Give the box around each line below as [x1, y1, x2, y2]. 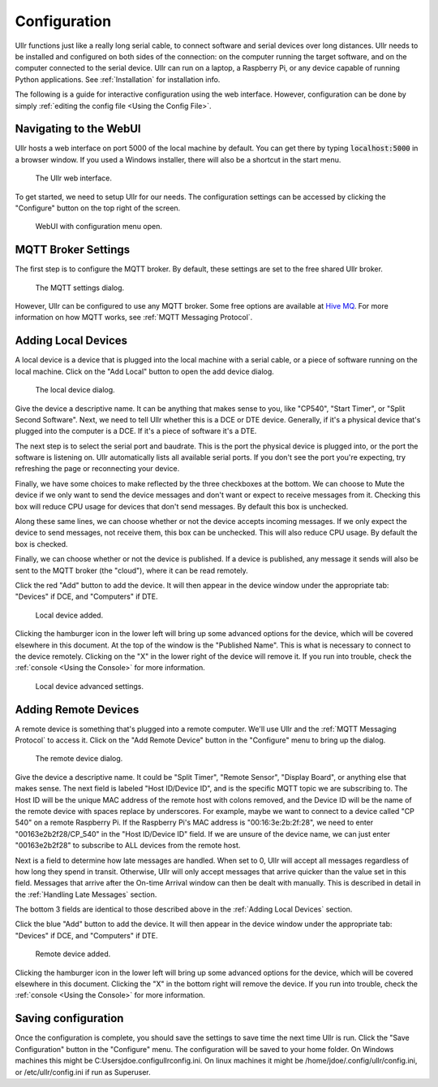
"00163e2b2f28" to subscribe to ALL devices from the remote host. [15, 841, 241, 851]
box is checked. [15, 539, 68, 548]
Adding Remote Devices [15, 703, 140, 717]
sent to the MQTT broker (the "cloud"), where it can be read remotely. [15, 565, 249, 575]
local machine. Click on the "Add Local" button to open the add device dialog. [15, 366, 275, 376]
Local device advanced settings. [35, 681, 144, 691]
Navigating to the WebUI [15, 122, 141, 136]
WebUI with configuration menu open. [35, 222, 162, 232]
